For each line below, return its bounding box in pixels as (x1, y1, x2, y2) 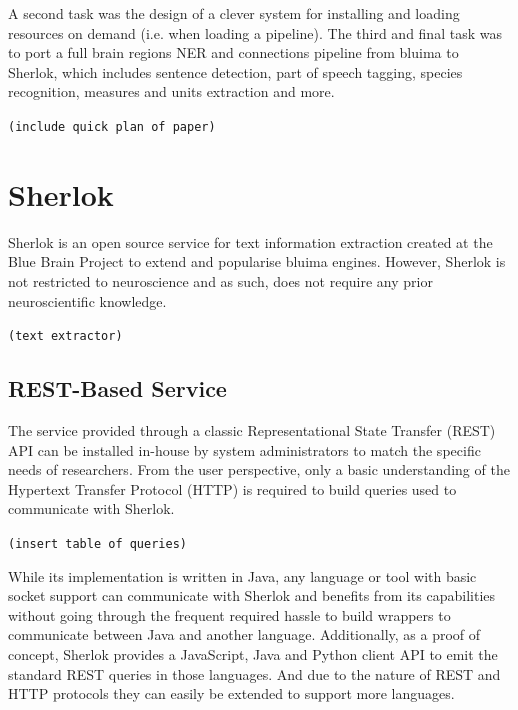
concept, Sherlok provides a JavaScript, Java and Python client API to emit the (8, 643, 498, 664)
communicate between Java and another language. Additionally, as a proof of (8, 624, 481, 645)
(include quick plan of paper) (8, 119, 216, 134)
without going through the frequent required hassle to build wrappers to (8, 604, 451, 625)
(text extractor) (8, 329, 123, 344)
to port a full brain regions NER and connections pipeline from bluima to (8, 42, 459, 63)
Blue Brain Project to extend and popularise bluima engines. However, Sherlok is (8, 251, 506, 272)
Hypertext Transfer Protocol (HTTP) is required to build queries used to (8, 478, 457, 499)
